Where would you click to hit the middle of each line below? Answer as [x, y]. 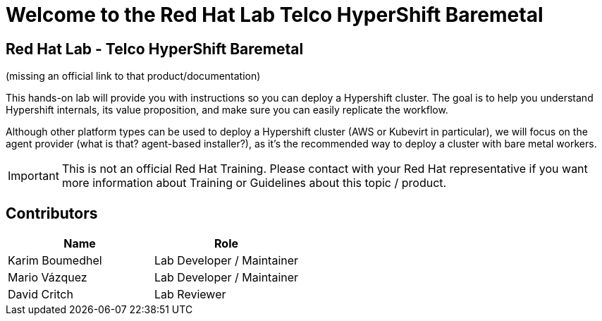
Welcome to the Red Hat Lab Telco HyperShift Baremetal [275, 15]
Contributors [52, 213]
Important [33, 176]
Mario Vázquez [48, 278]
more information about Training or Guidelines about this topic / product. [254, 183]
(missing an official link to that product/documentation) [133, 76]
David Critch [41, 295]
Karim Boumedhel [55, 261]
